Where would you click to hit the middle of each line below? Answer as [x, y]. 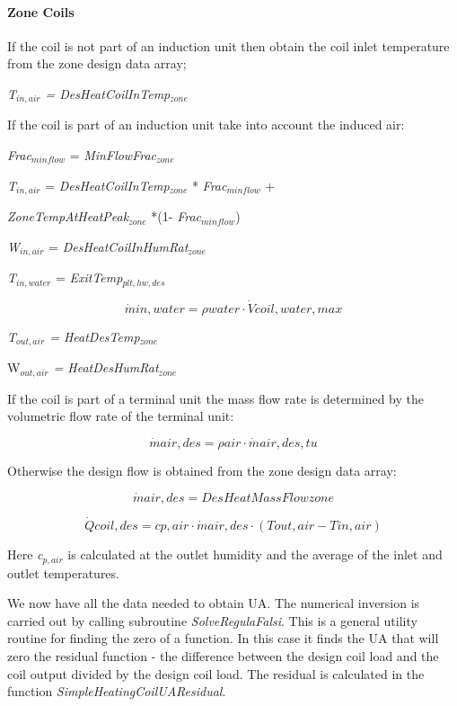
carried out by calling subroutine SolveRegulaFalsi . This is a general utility [212, 620]
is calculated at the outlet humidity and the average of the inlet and [255, 554]
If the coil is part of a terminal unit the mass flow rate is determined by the [215, 398]
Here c [25, 554]
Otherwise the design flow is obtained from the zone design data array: [202, 471]
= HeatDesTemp [95, 336]
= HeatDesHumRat [106, 367]
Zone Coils [41, 11]
